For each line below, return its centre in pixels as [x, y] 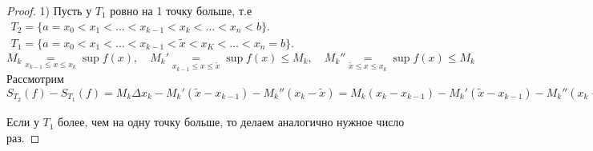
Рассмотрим [35, 79]
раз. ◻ [23, 137]
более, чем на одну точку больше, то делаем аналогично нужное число [231, 122]
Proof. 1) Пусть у [49, 10]
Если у [23, 122]
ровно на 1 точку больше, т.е [181, 10]
